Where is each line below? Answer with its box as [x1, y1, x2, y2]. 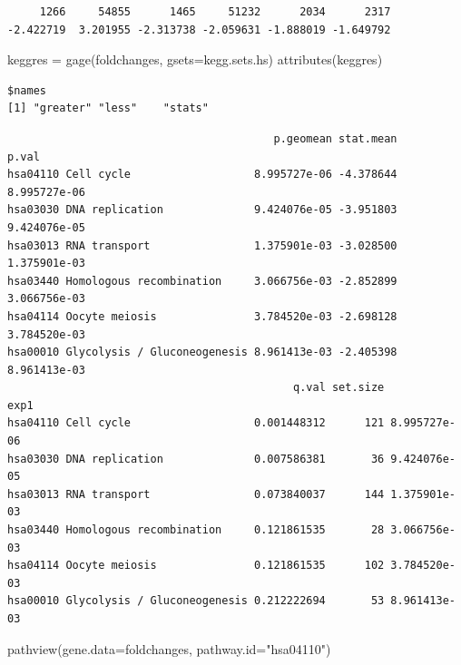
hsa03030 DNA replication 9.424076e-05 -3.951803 [7, 203, 397, 217]
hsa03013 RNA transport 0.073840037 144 [7, 487, 385, 501]
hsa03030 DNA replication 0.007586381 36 [7, 452, 385, 465]
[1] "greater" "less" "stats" [7, 102, 209, 115]
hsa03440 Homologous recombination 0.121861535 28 [7, 523, 385, 537]
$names [7, 83, 46, 97]
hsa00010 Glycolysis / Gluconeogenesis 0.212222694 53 [7, 594, 385, 608]
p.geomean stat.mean [273, 132, 397, 145]
